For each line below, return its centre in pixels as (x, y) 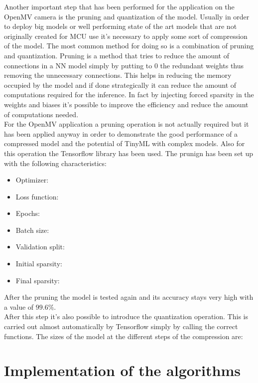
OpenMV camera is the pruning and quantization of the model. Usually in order (127, 16)
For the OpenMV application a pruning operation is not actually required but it (127, 124)
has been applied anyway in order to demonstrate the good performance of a (121, 133)
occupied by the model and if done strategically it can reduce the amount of (120, 85)
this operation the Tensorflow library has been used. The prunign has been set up (129, 153)
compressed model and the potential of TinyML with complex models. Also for (125, 143)
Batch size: (32, 230)
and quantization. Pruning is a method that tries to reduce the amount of (117, 55)
